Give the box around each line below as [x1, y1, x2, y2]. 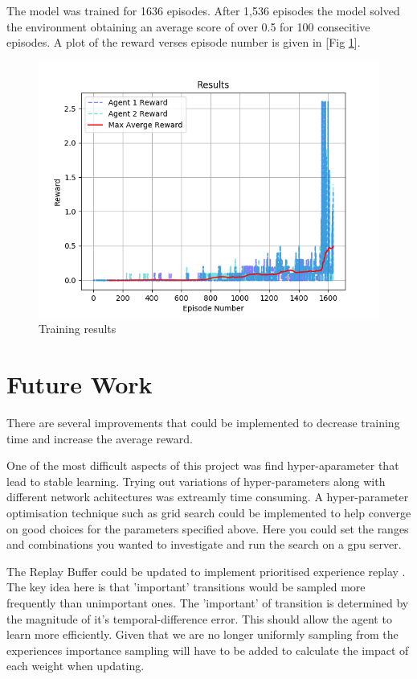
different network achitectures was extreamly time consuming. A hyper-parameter [6, 488, 409, 505]
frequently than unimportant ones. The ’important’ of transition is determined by [6, 595, 409, 611]
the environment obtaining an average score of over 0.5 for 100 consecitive [6, 18, 370, 35]
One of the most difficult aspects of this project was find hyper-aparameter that [6, 457, 399, 474]
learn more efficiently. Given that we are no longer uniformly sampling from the [6, 626, 399, 643]
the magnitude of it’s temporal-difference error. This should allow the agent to [6, 610, 392, 627]
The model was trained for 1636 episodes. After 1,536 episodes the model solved [6, 2, 400, 19]
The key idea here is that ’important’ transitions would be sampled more [6, 578, 366, 595]
